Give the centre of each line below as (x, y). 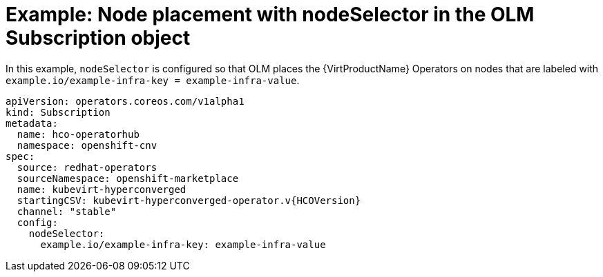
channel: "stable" (67, 211)
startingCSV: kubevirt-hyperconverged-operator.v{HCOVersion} (189, 200)
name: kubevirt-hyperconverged (102, 189)
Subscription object (98, 38)
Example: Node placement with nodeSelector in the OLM (270, 14)
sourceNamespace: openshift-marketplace (128, 178)
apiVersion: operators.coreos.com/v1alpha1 (125, 101)
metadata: (32, 123)
